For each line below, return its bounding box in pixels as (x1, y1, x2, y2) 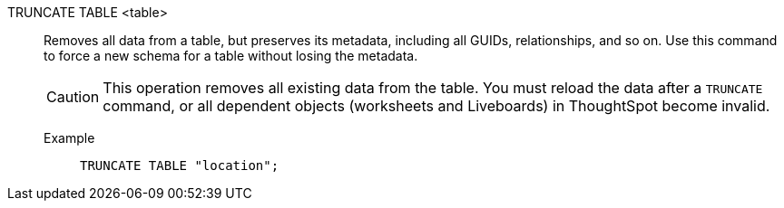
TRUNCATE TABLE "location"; (80, 158, 279, 173)
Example (44, 130, 95, 146)
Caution (46, 88, 100, 106)
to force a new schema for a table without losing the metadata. (44, 48, 418, 63)
